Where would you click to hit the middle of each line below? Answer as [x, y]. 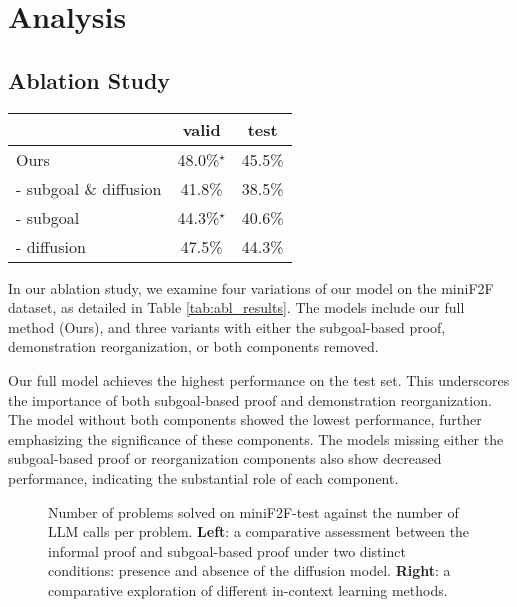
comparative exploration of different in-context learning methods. [248, 589]
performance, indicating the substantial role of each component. [203, 477]
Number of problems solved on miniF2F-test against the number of [253, 511]
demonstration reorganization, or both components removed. [193, 346]
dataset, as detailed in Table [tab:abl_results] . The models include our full [236, 307]
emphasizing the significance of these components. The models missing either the [256, 438]
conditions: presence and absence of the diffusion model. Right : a [249, 570]
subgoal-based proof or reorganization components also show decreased [225, 458]
